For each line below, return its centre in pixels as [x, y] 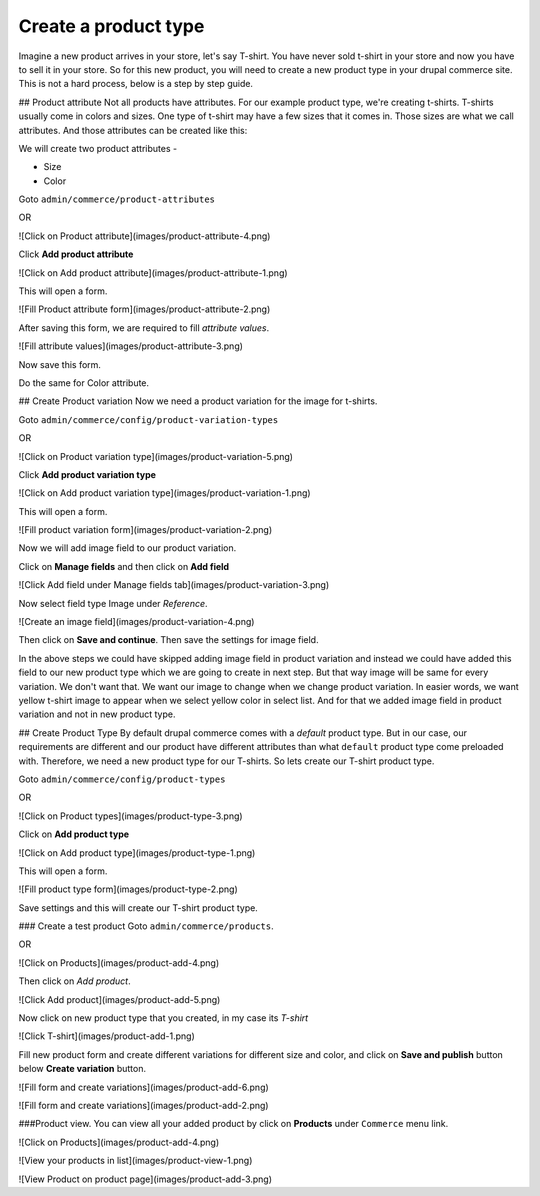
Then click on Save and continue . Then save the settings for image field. [168, 640]
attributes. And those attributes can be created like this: [133, 130]
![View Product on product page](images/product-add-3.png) [145, 1179]
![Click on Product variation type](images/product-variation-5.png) [156, 456]
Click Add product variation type [87, 474]
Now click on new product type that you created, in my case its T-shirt [163, 1018]
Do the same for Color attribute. [84, 382]
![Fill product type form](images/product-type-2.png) [128, 889]
